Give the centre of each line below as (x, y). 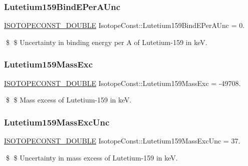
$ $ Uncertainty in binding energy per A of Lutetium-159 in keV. (106, 42)
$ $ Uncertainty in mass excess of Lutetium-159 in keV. (92, 157)
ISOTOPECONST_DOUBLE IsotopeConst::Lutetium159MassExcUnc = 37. (122, 141)
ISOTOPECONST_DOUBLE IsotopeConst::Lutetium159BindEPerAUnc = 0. (125, 25)
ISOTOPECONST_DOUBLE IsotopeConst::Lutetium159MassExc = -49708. (122, 83)
